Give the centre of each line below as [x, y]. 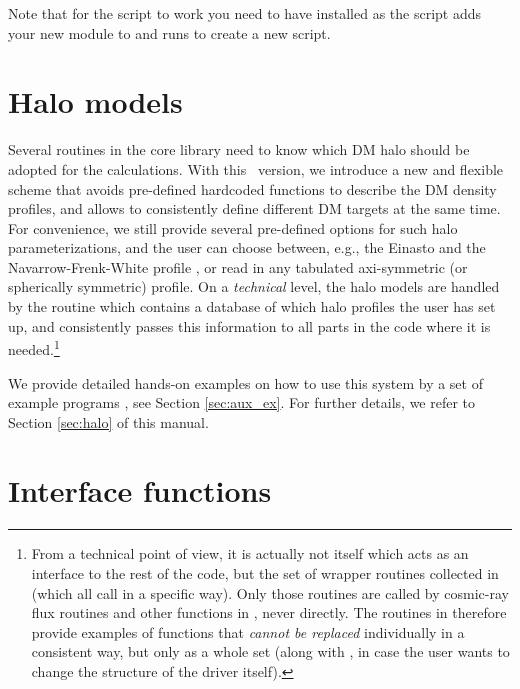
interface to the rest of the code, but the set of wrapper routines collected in [265, 573]
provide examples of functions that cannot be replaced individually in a [248, 631]
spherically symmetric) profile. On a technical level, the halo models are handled [254, 286]
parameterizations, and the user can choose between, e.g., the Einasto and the [247, 247]
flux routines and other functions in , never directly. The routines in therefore [269, 612]
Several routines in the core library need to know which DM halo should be [239, 149]
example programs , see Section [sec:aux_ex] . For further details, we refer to [242, 402]
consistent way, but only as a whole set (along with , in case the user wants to [270, 651]
